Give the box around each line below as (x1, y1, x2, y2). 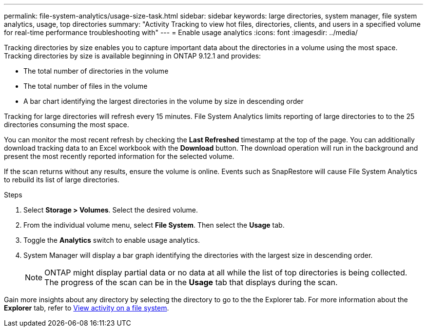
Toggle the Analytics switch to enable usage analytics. (23, 236, 200, 244)
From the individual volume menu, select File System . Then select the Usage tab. (23, 221, 285, 229)
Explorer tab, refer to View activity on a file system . (4, 304, 169, 312)
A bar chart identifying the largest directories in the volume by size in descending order (23, 97, 304, 105)
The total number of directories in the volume (23, 67, 169, 75)
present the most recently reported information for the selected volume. (4, 152, 234, 160)
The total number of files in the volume (23, 82, 148, 90)
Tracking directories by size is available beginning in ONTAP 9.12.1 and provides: (4, 52, 261, 60)
